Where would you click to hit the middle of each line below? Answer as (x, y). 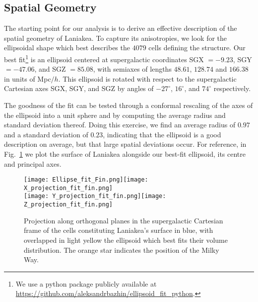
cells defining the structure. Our (197, 48)
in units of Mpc (28, 78)
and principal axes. (33, 163)
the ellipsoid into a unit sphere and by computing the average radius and (115, 115)
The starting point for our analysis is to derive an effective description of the (121, 28)
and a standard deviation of (46, 134)
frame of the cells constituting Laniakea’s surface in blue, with (119, 230)
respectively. (232, 88)
